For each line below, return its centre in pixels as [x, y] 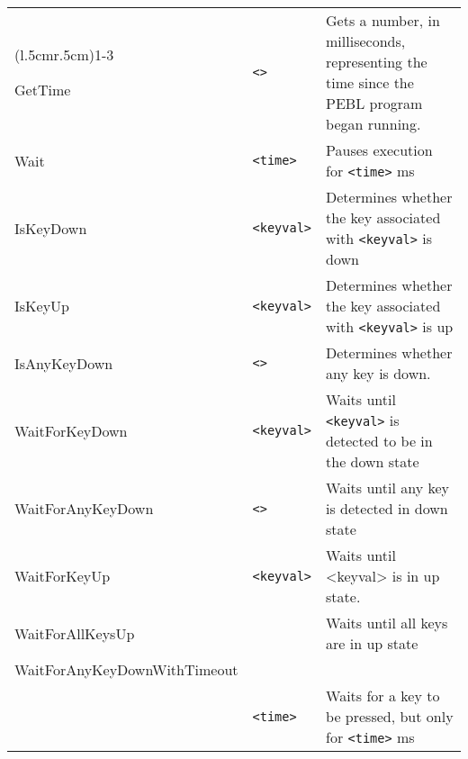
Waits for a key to [383, 696]
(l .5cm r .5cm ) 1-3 [64, 54]
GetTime [43, 90]
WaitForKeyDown [71, 430]
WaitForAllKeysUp [75, 633]
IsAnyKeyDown [64, 363]
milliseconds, [366, 41]
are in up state [372, 643]
